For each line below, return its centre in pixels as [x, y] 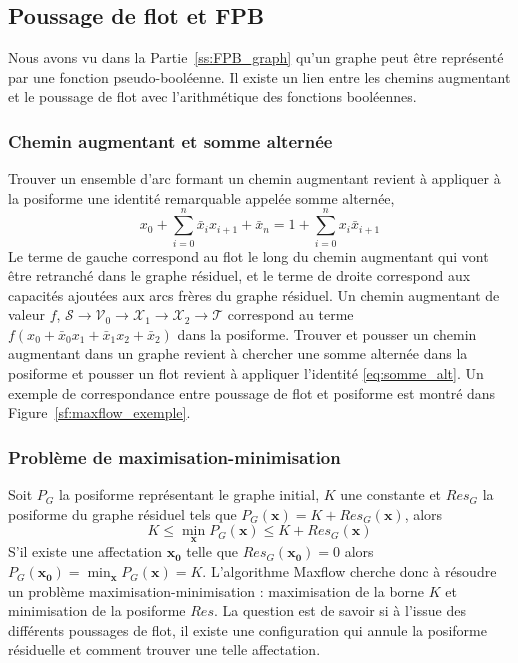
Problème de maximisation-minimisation [174, 456]
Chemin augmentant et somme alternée [170, 140]
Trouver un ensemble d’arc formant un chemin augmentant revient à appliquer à [254, 178]
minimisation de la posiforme [97, 610]
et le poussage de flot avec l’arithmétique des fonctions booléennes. [212, 96]
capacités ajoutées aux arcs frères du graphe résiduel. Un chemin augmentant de [254, 294]
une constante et [391, 494]
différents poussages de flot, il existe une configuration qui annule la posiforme [247, 629]
